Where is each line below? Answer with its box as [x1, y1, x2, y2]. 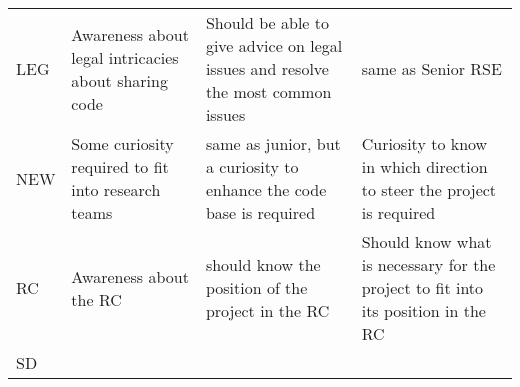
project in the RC [205, 299, 330, 322]
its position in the [361, 299, 486, 322]
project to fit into [361, 276, 484, 299]
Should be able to [205, 11, 330, 34]
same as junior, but [205, 132, 341, 155]
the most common [205, 80, 332, 103]
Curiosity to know [361, 132, 488, 155]
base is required [205, 201, 316, 224]
